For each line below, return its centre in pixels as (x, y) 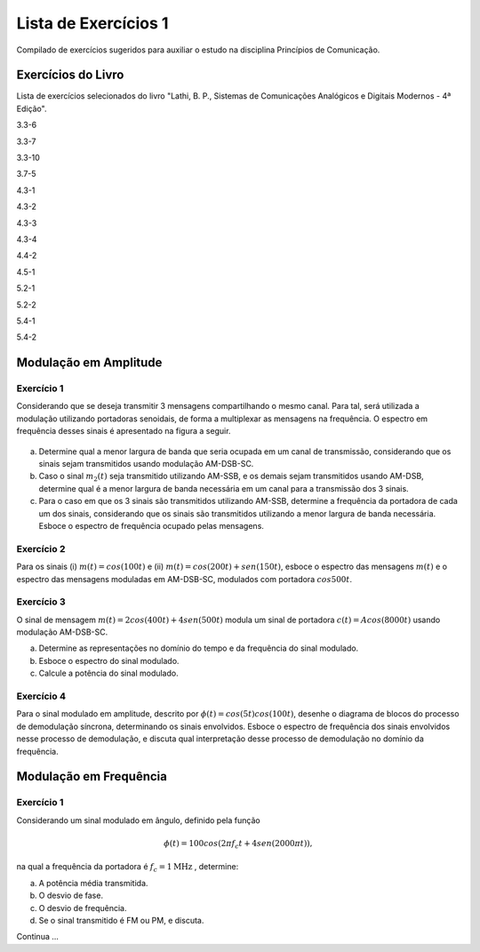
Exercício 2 (41, 548)
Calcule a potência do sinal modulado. (108, 673)
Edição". (32, 108)
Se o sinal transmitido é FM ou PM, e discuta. (121, 920)
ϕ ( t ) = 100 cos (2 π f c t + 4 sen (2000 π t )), (238, 844)
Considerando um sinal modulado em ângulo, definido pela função (139, 820)
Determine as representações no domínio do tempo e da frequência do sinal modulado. (199, 648)
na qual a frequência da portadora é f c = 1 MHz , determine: (128, 868)
